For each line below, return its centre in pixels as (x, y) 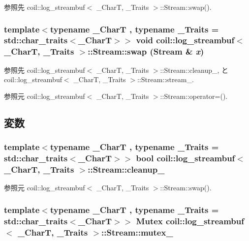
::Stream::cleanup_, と (194, 70)
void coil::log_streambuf (185, 40)
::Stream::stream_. (165, 79)
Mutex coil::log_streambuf (190, 221)
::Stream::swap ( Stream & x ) (146, 51)
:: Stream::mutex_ (137, 232)
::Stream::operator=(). (194, 96)
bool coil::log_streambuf (186, 158)
